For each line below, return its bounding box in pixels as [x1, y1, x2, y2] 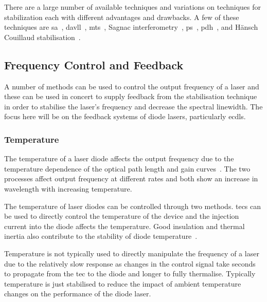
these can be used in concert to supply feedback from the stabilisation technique [4, 91, 257, 102]
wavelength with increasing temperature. [4, 183, 132, 194]
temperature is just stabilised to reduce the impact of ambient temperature [4, 278, 241, 289]
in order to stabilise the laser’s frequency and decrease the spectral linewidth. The [4, 101, 263, 111]
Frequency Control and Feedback [4, 56, 184, 72]
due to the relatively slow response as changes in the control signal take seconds [4, 258, 256, 269]
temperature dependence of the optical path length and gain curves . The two [4, 163, 251, 174]
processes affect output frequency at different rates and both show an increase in [4, 173, 258, 184]
